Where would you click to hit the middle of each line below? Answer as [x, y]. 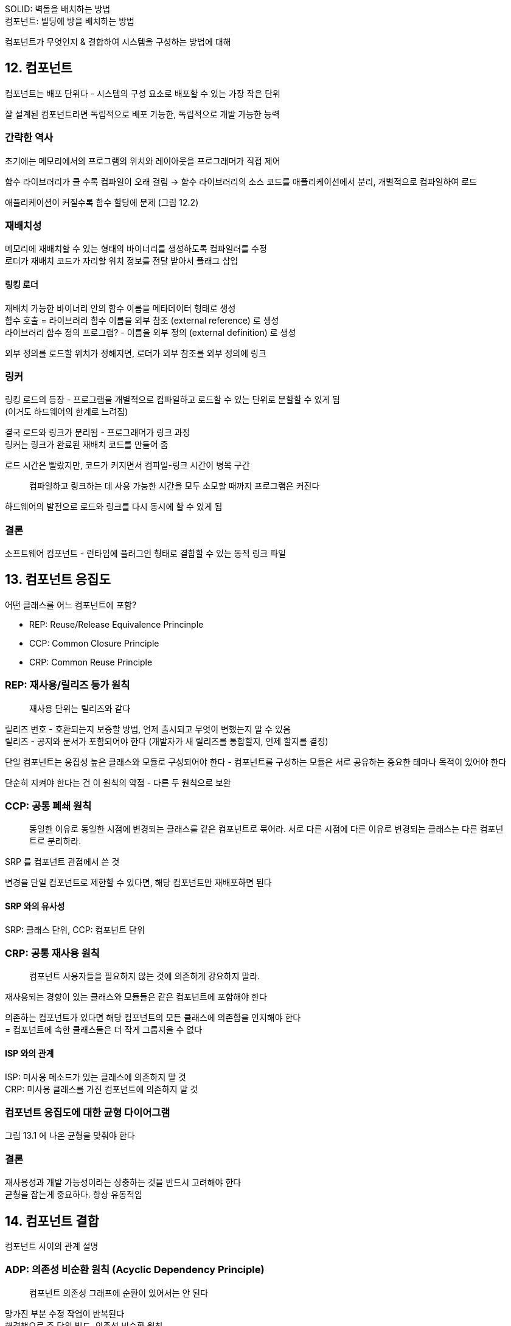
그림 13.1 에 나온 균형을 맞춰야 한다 [70, 1136]
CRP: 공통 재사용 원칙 [52, 953]
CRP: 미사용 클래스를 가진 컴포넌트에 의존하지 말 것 [102, 1089]
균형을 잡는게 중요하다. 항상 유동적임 [74, 1195]
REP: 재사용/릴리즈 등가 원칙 [68, 685]
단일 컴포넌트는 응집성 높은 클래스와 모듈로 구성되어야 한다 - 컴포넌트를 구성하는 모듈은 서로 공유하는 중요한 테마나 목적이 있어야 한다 [256, 762]
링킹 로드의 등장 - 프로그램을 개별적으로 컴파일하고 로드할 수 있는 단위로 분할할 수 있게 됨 [173, 400]
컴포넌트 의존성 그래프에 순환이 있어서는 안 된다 [119, 1293]
